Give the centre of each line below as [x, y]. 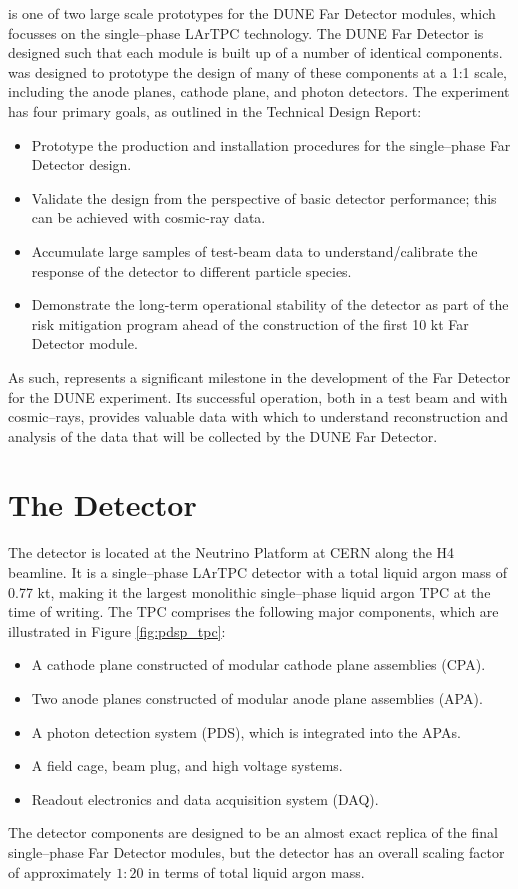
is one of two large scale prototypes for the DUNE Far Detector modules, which [252, 13]
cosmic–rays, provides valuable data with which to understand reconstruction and [258, 416]
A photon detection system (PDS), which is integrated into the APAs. [246, 731]
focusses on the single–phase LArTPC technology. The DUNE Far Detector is [246, 32]
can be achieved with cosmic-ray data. [148, 217]
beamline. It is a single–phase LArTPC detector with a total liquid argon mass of [258, 572]
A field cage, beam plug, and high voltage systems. [187, 765]
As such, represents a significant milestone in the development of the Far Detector [259, 376]
